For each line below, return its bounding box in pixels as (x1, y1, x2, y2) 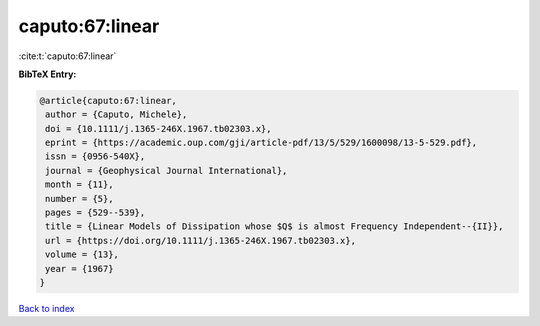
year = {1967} (45, 263, 114, 274)
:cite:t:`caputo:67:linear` (18, 50, 117, 62)
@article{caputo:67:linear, (39, 95, 177, 106)
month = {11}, (45, 179, 114, 190)
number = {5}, (45, 193, 114, 204)
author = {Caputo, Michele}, (45, 109, 188, 120)
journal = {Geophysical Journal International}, (45, 165, 288, 176)
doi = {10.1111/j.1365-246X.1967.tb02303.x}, (45, 123, 272, 134)
